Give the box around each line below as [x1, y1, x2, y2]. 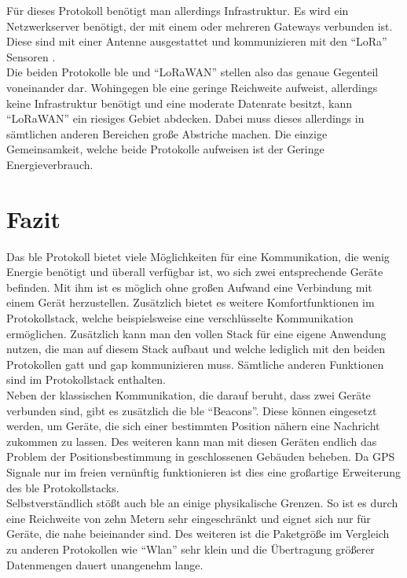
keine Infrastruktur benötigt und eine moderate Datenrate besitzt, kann [6, 94, 353, 111]
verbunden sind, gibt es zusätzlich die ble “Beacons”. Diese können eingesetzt [6, 402, 377, 418]
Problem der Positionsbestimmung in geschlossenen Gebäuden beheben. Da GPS [6, 448, 395, 465]
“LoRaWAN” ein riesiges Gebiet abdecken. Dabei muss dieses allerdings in [6, 110, 365, 127]
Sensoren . [6, 48, 56, 64]
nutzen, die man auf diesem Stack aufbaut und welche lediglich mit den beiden [6, 341, 385, 357]
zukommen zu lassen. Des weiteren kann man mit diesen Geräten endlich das [6, 433, 377, 449]
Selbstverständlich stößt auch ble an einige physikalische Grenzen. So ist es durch [6, 495, 398, 511]
